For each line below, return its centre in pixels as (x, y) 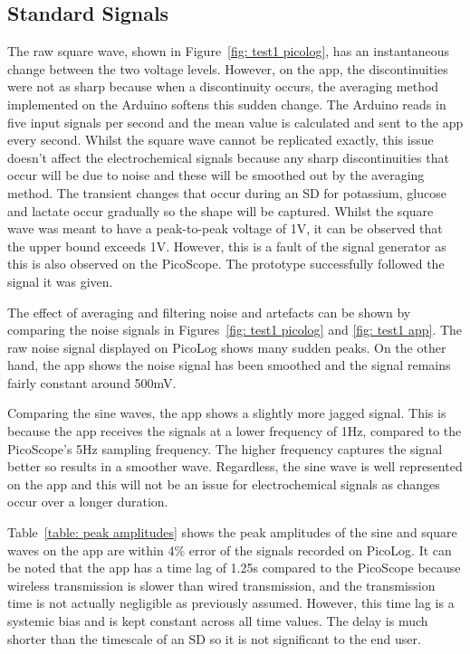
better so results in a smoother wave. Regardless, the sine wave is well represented (235, 466)
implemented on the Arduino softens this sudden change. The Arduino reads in (227, 104)
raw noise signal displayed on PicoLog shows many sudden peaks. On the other (227, 347)
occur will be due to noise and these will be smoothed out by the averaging (216, 175)
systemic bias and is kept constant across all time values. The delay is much (218, 621)
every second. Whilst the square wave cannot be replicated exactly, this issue (221, 140)
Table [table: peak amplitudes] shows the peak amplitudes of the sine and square (232, 532)
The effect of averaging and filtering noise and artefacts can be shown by (209, 312)
